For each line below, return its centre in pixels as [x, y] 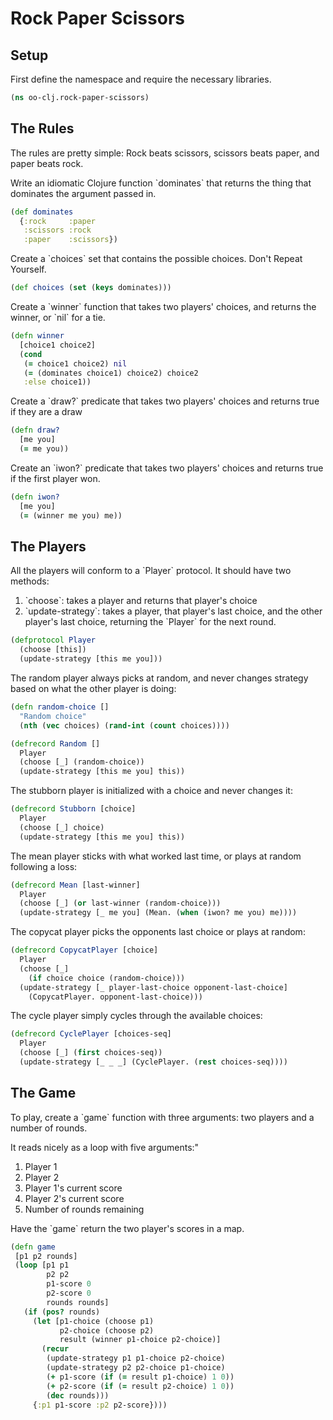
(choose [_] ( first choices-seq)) [91, 1053]
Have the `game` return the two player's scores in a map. [127, 1228]
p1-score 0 [69, 1284]
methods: [30, 581]
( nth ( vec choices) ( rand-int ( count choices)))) [124, 725]
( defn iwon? [35, 497]
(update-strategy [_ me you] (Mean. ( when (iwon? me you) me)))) [158, 913]
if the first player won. [55, 478]
